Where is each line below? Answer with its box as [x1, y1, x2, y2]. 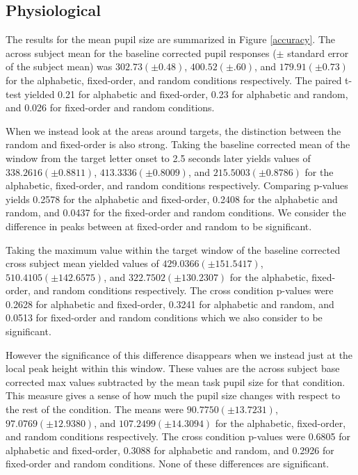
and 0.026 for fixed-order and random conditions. [6, 100, 215, 115]
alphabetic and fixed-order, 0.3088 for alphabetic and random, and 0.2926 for [6, 442, 334, 457]
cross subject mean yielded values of [6, 256, 159, 271]
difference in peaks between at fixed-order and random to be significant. [6, 218, 312, 233]
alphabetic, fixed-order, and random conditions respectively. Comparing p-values [6, 178, 348, 193]
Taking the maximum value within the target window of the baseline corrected [6, 242, 341, 257]
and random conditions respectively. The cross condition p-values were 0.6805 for [6, 429, 351, 444]
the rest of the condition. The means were [6, 402, 184, 417]
